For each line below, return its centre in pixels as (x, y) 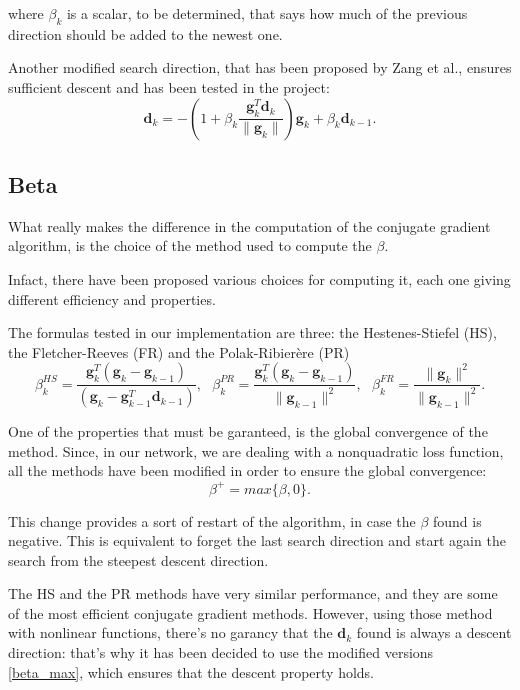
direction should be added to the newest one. (145, 33)
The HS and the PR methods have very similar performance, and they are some (253, 593)
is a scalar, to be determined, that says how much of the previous (267, 13)
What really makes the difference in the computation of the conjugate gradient (249, 225)
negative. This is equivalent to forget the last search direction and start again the (257, 540)
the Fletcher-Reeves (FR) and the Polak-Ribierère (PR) (179, 351)
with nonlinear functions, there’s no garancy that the (170, 632)
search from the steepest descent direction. (138, 559)
